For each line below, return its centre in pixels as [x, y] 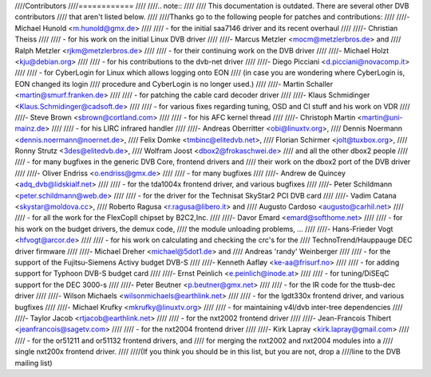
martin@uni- [382, 117]
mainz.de [30, 128]
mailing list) [34, 363]
